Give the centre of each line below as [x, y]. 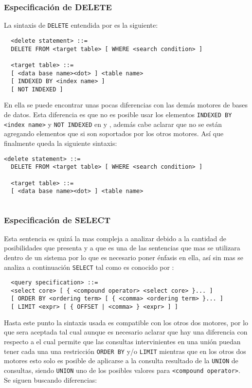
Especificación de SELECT [57, 220]
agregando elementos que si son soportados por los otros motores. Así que [114, 133]
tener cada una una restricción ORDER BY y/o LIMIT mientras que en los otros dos [125, 351]
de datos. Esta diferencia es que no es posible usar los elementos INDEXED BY [118, 115]
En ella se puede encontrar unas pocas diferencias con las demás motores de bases [126, 105]
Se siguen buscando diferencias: [51, 379]
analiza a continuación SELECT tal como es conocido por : [89, 267]
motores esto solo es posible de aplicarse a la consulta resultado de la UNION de [121, 361]
